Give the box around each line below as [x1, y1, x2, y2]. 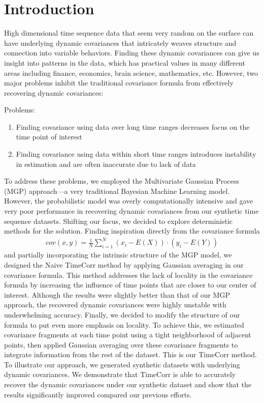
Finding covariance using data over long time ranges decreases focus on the [16, 121, 250, 132]
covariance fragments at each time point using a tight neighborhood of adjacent [4, 329, 251, 340]
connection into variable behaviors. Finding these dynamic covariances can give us [4, 47, 259, 58]
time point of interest [16, 131, 82, 142]
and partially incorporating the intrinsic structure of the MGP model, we [4, 249, 232, 260]
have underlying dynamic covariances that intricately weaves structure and [4, 37, 237, 48]
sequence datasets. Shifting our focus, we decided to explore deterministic [4, 215, 233, 226]
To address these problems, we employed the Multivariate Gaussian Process [4, 176, 240, 186]
